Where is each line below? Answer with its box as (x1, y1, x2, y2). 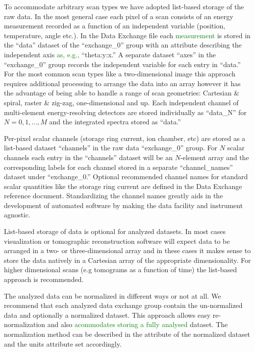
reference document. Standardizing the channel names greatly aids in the (4, 190, 223, 201)
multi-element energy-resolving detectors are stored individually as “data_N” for (4, 107, 247, 117)
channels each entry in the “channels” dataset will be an (4, 152, 173, 162)
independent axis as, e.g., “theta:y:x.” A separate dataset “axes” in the (4, 49, 216, 59)
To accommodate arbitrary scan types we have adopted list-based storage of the (4, 1, 244, 11)
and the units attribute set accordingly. (4, 338, 122, 349)
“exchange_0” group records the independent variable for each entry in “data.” (4, 59, 241, 69)
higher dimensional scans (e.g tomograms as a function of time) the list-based (4, 264, 237, 275)
